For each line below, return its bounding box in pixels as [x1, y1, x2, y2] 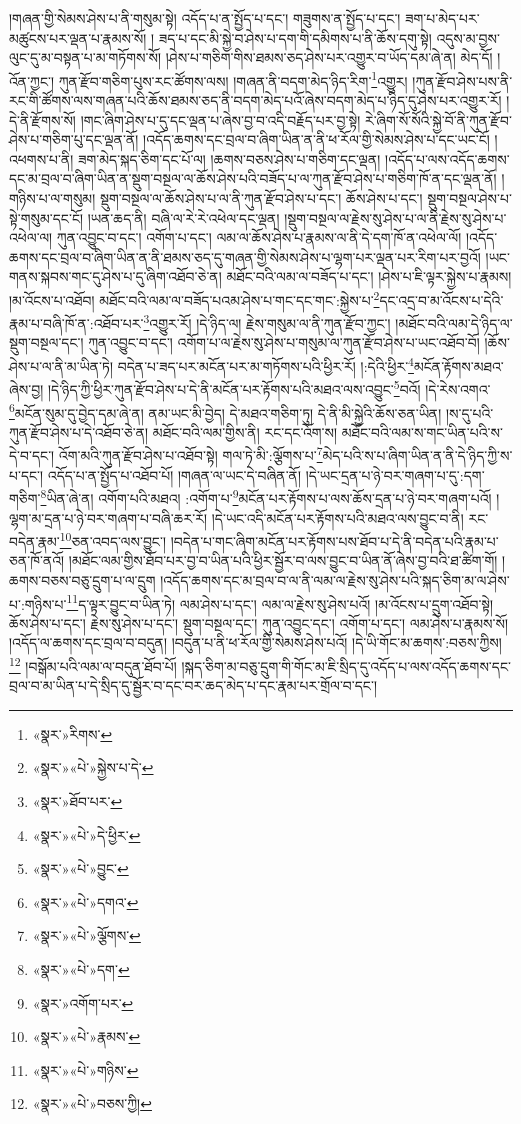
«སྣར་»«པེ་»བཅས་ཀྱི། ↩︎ [32, 1093, 152, 1114]
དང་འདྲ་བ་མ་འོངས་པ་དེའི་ [379, 289, 504, 310]
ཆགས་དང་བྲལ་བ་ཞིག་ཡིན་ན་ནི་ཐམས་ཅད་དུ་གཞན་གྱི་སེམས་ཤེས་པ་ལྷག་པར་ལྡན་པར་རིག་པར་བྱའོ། [9, 246, 481, 267]
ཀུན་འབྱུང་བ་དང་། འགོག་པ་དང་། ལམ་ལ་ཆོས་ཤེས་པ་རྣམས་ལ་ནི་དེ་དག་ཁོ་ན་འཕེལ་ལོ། [56, 227, 462, 248]
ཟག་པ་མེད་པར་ [405, 8, 480, 28]
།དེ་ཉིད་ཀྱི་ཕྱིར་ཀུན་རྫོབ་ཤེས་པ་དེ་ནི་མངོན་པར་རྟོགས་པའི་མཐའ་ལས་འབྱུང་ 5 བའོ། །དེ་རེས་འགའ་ [47, 376, 491, 399]
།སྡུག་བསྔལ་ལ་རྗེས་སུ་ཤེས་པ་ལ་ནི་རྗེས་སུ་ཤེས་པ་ [284, 207, 507, 228]
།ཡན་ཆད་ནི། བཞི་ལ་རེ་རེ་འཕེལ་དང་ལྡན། [87, 207, 280, 228]
